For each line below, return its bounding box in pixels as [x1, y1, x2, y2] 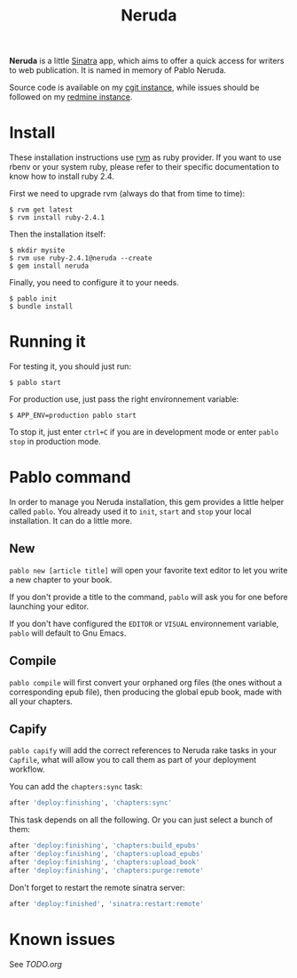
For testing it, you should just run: [9, 361, 131, 372]
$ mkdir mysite [9, 246, 66, 255]
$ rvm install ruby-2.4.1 [9, 213, 105, 222]
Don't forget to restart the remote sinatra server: [9, 882, 185, 893]
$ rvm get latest [9, 205, 74, 214]
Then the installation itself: [9, 228, 106, 240]
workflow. [9, 764, 45, 774]
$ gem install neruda [9, 261, 90, 271]
